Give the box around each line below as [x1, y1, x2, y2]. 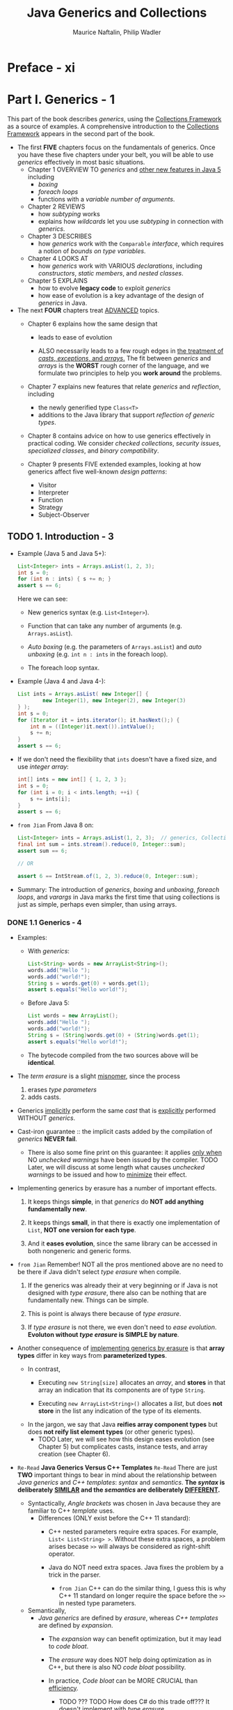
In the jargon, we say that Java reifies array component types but [27, 1420, 218, 1428]
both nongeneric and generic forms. [27, 1246, 132, 1255]
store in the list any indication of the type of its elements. [38, 1407, 202, 1415]
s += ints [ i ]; [30, 795, 71, 803]
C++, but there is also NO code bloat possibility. [48, 1663, 186, 1671]
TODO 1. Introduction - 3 [7, 531, 115, 543]
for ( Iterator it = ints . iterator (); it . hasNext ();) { [17, 716, 180, 723]
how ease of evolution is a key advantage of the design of [38, 291, 204, 299]
